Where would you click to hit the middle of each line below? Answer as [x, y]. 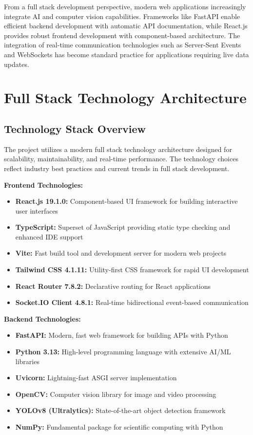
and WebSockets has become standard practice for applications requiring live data [126, 54]
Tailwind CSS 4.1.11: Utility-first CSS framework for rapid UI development [132, 270]
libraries [27, 361]
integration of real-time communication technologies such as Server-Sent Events [123, 45]
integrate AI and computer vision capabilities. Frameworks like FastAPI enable [122, 16]
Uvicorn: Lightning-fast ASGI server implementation [96, 378]
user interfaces [37, 210]
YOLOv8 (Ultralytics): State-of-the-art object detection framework [120, 410]
